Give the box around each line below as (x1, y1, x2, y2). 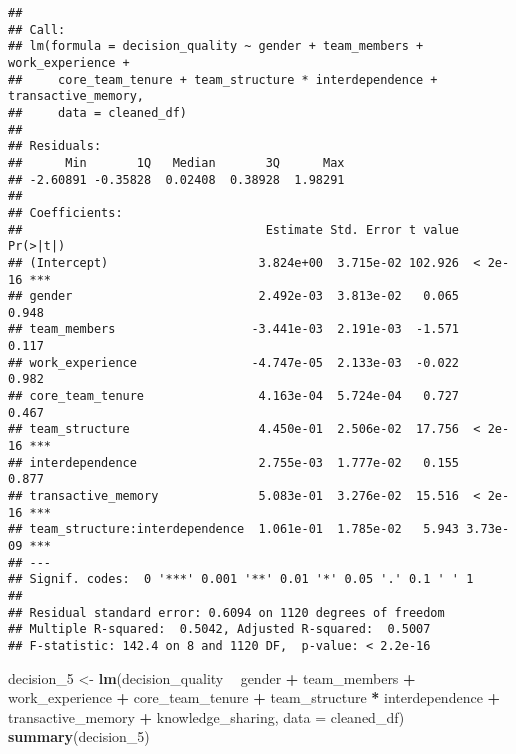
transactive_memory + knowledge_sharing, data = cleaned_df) (8, 706, 405, 727)
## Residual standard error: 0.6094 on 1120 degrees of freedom (8, 605, 445, 620)
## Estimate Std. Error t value (8, 222, 460, 237)
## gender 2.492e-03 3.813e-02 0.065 (8, 289, 460, 304)
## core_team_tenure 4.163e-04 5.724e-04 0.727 (8, 389, 460, 404)
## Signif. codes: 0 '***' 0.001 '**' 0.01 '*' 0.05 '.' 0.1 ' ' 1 (8, 572, 474, 587)
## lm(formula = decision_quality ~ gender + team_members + (8, 39, 424, 54)
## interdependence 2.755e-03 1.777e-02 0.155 (8, 455, 460, 470)
